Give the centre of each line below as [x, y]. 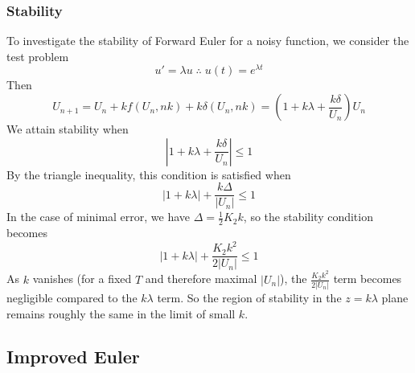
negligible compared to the [72, 297]
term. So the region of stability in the [249, 297]
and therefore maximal [201, 279]
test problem [38, 56]
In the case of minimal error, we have [99, 217]
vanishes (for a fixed [82, 279]
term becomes [368, 279]
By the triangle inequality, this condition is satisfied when [149, 174]
